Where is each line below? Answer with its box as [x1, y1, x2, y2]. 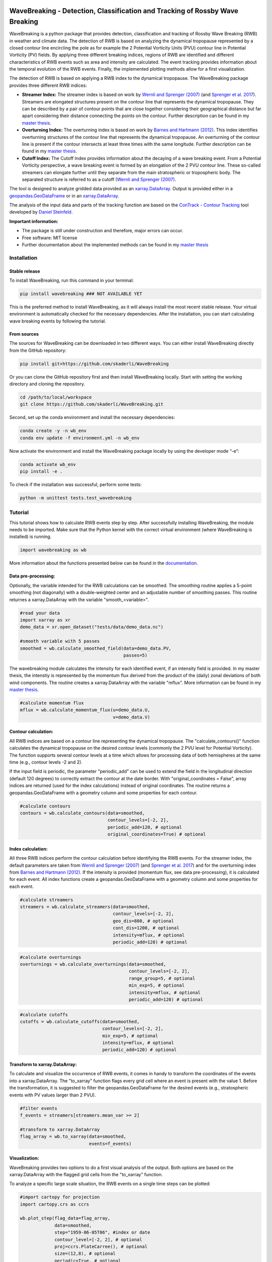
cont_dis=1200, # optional [112, 925, 180, 931]
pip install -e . [20, 468, 63, 474]
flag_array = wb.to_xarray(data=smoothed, [20, 1134, 126, 1139]
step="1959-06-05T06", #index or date [54, 1230, 151, 1235]
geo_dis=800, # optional [112, 918, 174, 924]
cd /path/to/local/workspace [20, 394, 92, 400]
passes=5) [123, 652, 148, 658]
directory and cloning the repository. [9, 381, 85, 387]
